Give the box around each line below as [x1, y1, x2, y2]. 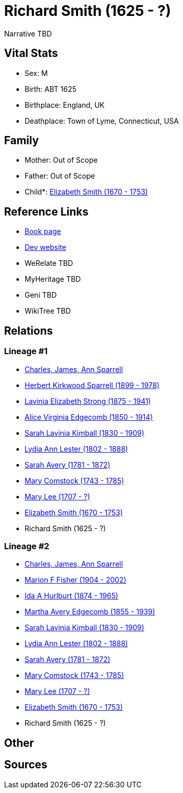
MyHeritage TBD [25, 275, 81, 284]
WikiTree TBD [25, 306, 71, 316]
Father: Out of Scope [25, 171, 95, 181]
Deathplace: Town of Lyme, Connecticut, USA [25, 116, 179, 125]
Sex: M [25, 68, 48, 78]
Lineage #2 [4, 540, 50, 551]
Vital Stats [4, 47, 58, 60]
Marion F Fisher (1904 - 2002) [25, 575, 127, 585]
